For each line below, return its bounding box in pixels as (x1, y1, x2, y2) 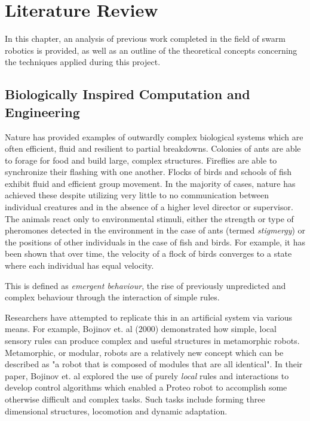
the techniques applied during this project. (5, 56, 161, 68)
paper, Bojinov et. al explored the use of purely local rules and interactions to (5, 369, 289, 382)
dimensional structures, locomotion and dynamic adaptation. (5, 404, 228, 417)
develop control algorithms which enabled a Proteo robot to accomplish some (5, 381, 287, 394)
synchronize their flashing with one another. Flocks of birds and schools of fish (5, 165, 292, 178)
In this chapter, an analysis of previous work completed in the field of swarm (5, 32, 286, 45)
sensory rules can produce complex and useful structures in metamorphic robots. (5, 334, 300, 346)
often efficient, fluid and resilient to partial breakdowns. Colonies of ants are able (5, 142, 301, 155)
